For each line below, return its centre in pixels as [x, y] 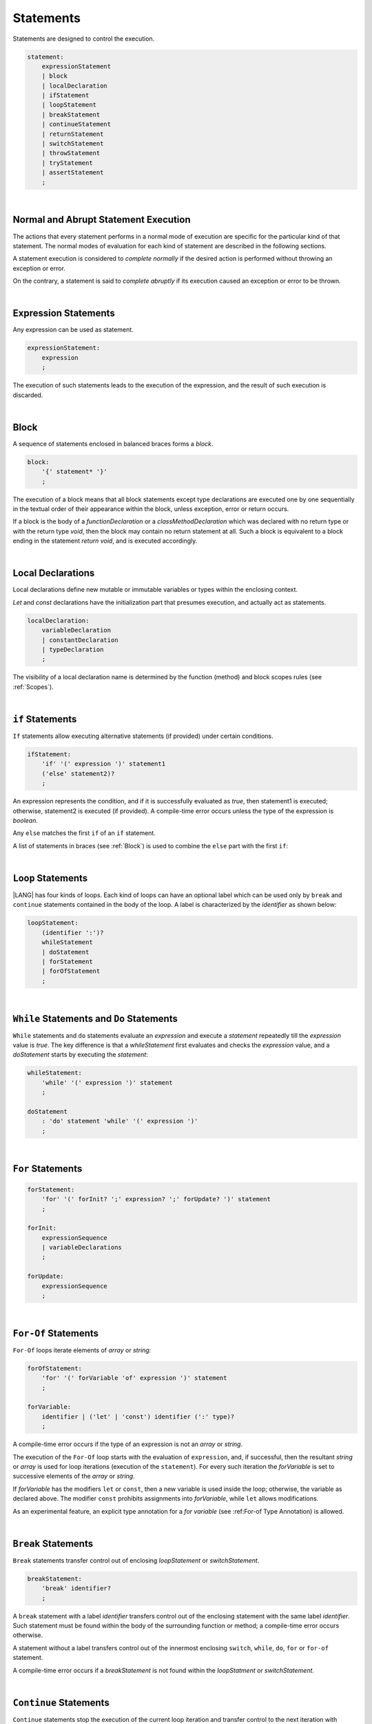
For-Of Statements [56, 1333]
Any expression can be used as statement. [73, 330]
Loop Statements [50, 878]
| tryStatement [67, 163]
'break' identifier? [76, 1588]
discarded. [28, 395]
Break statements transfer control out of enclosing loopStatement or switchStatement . [136, 1560]
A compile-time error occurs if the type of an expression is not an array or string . [128, 1444]
